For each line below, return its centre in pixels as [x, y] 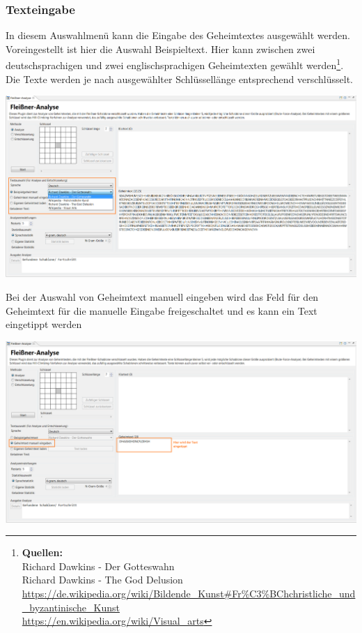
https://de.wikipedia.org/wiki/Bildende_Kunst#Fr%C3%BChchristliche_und [189, 593]
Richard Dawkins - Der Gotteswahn [98, 566]
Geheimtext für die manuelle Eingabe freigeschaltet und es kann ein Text [162, 310]
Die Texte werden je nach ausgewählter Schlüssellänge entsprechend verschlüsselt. [179, 79]
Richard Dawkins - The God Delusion [102, 580]
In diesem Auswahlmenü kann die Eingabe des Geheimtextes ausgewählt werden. [178, 35]
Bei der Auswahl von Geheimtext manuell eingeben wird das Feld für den [162, 296]
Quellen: [42, 552]
